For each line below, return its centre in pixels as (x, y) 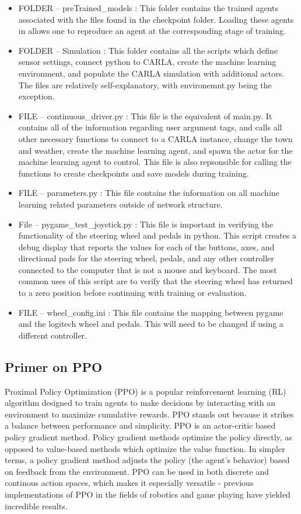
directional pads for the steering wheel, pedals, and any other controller (146, 258)
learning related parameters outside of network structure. (120, 204)
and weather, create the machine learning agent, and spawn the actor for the (155, 150)
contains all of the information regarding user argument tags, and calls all (150, 127)
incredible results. (36, 506)
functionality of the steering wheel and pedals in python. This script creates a (157, 235)
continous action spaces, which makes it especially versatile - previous (129, 483)
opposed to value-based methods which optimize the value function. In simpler (145, 448)
